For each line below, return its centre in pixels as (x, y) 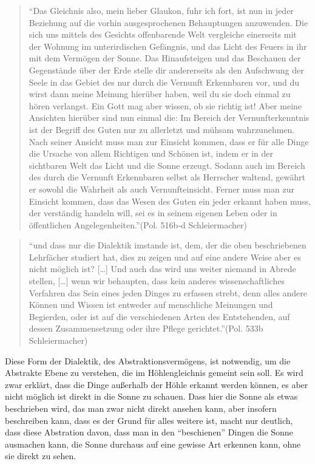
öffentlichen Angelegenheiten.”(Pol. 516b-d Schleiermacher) (138, 224)
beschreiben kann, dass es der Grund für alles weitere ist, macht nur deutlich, (149, 420)
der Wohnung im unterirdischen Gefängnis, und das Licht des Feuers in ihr (168, 46)
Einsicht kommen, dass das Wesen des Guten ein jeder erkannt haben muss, (170, 201)
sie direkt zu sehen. (41, 456)
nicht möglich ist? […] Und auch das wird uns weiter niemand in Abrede (162, 269)
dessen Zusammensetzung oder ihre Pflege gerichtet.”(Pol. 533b (146, 328)
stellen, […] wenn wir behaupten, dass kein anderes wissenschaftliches (157, 281)
